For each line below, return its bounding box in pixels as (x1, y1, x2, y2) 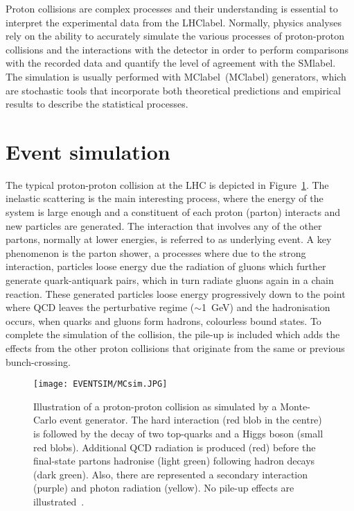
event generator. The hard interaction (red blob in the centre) (60, 412, 322, 427)
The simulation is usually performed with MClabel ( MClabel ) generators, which (6, 69, 346, 83)
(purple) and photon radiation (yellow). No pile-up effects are (33, 480, 294, 495)
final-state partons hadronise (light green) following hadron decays (33, 453, 315, 468)
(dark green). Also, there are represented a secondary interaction (33, 467, 308, 481)
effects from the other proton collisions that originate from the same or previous (6, 341, 345, 355)
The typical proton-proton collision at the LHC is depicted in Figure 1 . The (6, 177, 329, 192)
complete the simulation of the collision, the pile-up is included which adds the (6, 327, 340, 342)
